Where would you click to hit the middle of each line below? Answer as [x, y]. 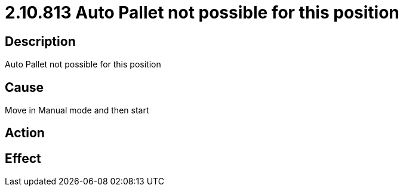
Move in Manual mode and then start [77, 110]
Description [40, 41]
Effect [23, 158]
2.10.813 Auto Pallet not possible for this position [202, 13]
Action [25, 133]
